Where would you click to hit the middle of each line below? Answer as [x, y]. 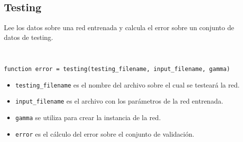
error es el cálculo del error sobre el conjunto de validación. [105, 133]
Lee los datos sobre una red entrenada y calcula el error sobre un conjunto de [119, 27]
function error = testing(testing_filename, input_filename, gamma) [117, 69]
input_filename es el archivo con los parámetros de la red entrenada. [119, 101]
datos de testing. [29, 37]
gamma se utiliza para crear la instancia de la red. [88, 117]
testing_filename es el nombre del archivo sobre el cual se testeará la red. [127, 84]
